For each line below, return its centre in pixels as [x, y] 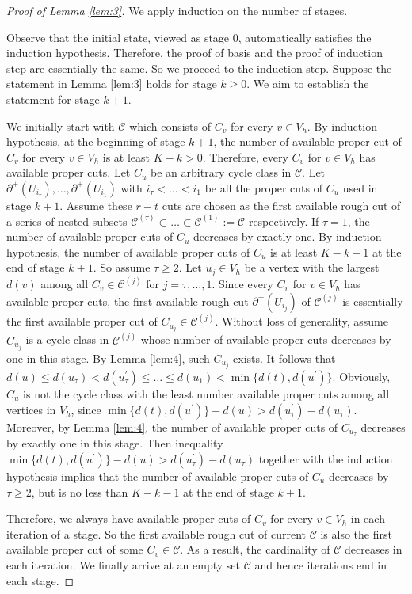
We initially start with [61, 126]
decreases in [374, 549]
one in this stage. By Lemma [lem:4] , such [108, 358]
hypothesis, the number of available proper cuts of [128, 251]
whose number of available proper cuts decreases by [266, 339]
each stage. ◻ [40, 580]
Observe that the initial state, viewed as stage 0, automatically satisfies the [189, 37]
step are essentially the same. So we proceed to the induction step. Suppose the [199, 68]
